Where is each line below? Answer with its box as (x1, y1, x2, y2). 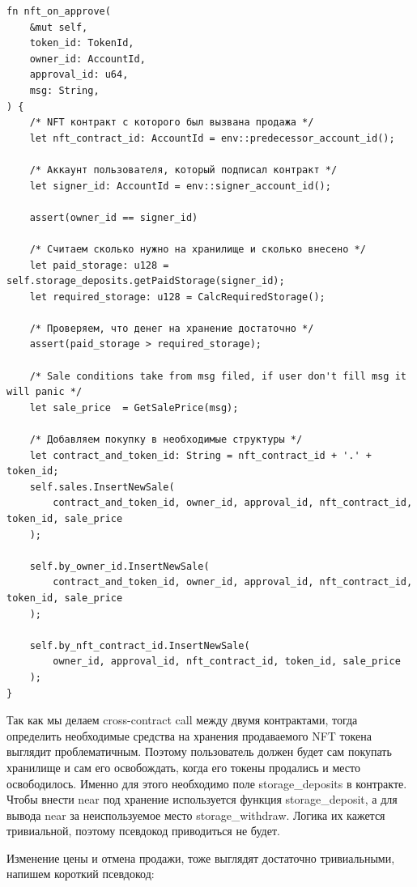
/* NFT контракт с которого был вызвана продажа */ (29, 117, 314, 129)
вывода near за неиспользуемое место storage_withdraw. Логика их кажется (6, 806, 385, 823)
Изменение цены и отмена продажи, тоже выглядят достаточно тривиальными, (6, 849, 395, 866)
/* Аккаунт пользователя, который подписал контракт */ (29, 163, 338, 176)
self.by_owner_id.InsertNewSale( (29, 560, 210, 572)
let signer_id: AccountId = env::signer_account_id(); (29, 180, 331, 192)
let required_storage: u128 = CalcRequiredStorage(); (29, 291, 326, 303)
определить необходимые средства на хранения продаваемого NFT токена (6, 727, 372, 744)
